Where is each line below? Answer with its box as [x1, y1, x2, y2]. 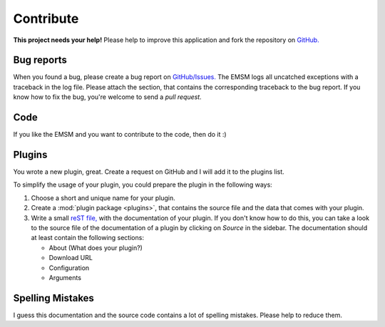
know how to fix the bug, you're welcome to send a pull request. [13, 93, 202, 101]
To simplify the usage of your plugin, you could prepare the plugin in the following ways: [13, 180, 272, 189]
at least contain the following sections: [31, 234, 144, 242]
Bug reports [13, 54, 68, 66]
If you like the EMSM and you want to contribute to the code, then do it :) [13, 130, 227, 139]
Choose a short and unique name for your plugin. [31, 193, 176, 202]
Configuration [48, 264, 90, 272]
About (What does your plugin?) [48, 243, 143, 252]
